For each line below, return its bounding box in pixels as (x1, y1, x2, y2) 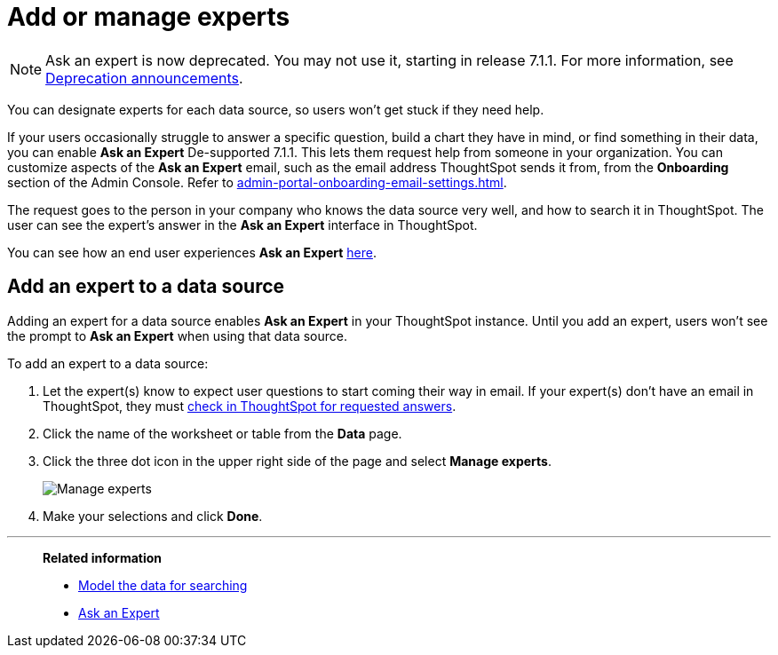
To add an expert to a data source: (7, 355, 209, 371)
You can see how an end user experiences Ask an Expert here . (7, 244, 377, 260)
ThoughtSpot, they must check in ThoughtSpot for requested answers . (43, 398, 456, 414)
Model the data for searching (78, 577, 248, 593)
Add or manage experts (7, 2, 290, 32)
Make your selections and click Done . (43, 508, 263, 524)
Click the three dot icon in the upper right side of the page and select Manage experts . (43, 453, 552, 469)
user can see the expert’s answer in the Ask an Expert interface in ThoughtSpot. (7, 217, 478, 233)
